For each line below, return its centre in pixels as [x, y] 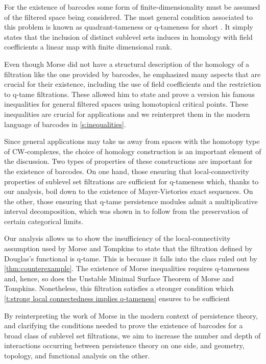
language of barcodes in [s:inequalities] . [65, 124]
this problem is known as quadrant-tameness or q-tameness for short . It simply [129, 27]
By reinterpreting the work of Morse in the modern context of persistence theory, [131, 315]
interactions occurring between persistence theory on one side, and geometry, [124, 345]
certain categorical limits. [44, 221]
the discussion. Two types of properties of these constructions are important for [128, 161]
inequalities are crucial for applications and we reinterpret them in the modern [127, 114]
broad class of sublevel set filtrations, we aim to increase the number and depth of [132, 335]
